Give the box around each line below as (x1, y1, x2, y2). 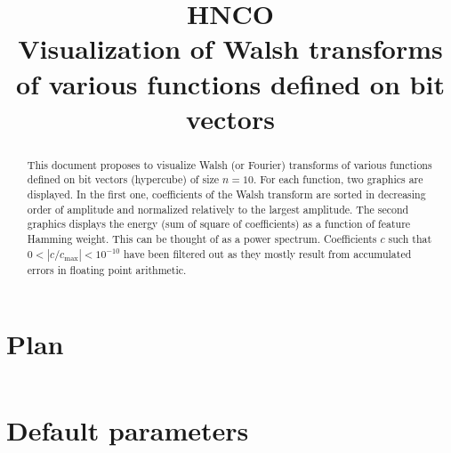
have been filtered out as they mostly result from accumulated (123, 246, 412, 261)
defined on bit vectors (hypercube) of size (27, 172, 220, 187)
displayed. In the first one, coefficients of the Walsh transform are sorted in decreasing (27, 187, 426, 202)
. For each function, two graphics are (253, 172, 423, 187)
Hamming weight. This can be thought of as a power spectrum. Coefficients (27, 231, 377, 247)
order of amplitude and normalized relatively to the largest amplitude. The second (27, 201, 409, 216)
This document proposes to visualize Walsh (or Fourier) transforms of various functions (27, 157, 432, 172)
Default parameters (6, 412, 249, 449)
